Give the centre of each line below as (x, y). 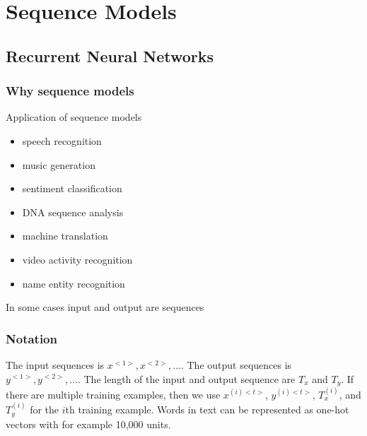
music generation (59, 164)
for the (45, 410)
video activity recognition (77, 259)
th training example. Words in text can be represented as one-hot (207, 410)
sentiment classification (72, 188)
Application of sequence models (74, 117)
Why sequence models (70, 91)
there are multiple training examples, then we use (113, 394)
